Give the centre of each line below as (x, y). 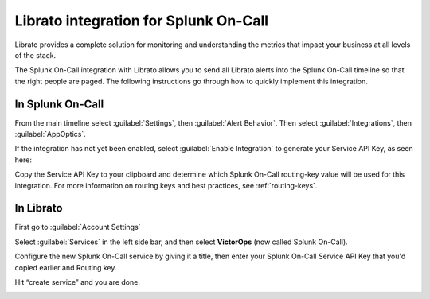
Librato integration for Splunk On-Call (142, 21)
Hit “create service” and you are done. (78, 282)
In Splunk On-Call (59, 104)
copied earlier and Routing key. (66, 267)
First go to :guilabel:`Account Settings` (78, 227)
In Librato (39, 208)
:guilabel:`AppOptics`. (51, 134)
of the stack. (35, 55)
